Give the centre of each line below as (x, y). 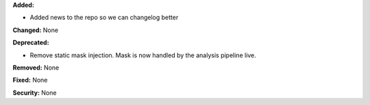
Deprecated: (31, 43)
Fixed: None (30, 80)
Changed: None (35, 30)
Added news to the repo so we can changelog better (104, 18)
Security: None (35, 93)
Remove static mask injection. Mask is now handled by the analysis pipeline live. (143, 55)
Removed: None (36, 67)
